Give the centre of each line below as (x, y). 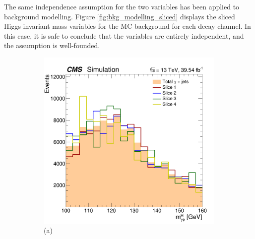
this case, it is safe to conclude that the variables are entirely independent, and (124, 35)
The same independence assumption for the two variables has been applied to (122, 6)
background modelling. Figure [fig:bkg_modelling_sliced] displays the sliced (120, 16)
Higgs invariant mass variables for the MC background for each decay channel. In (127, 26)
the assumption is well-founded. (52, 45)
